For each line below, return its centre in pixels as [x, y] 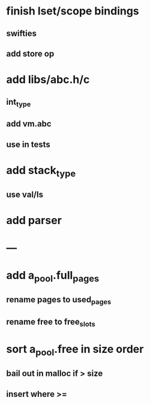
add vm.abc [29, 124]
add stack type [41, 171]
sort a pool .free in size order [75, 350]
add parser [34, 220]
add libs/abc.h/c [48, 80]
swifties [22, 33]
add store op [30, 53]
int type [19, 102]
